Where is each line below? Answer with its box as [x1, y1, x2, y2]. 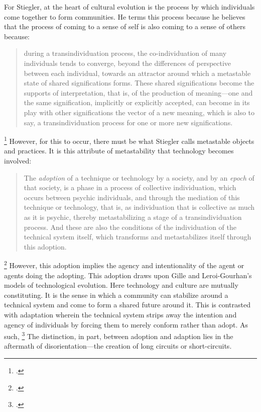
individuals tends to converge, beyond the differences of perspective [24, 57, 231, 68]
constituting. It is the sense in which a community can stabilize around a [4, 289, 228, 300]
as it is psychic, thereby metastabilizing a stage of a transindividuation [24, 211, 242, 222]
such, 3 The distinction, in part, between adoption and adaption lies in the [4, 329, 233, 341]
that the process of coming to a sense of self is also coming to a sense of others [4, 21, 246, 32]
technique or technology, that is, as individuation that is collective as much [24, 202, 255, 212]
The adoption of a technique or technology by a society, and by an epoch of [24, 172, 254, 183]
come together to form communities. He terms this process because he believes [4, 11, 245, 22]
